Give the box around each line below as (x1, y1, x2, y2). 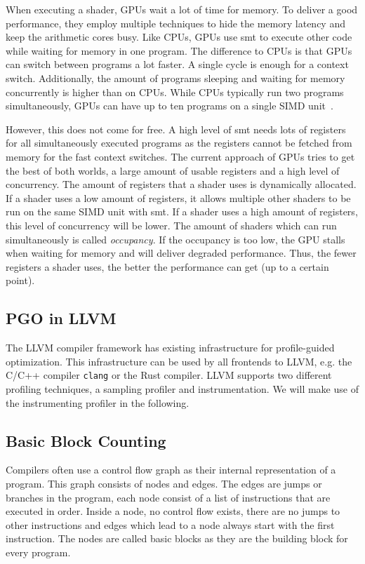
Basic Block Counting (6, 429, 166, 451)
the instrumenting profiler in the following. (6, 395, 190, 410)
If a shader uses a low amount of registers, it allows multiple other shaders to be (6, 190, 351, 205)
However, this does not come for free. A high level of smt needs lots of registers (6, 121, 346, 136)
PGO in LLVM (6, 307, 117, 329)
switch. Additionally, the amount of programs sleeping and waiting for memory (6, 70, 345, 85)
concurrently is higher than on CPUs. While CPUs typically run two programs (6, 84, 344, 99)
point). (6, 273, 35, 288)
